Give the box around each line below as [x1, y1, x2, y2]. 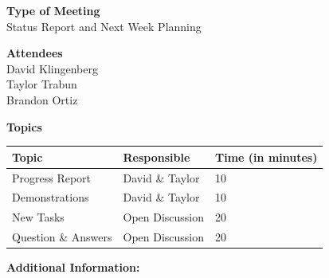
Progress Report [12, 169, 92, 186]
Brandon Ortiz [6, 91, 78, 108]
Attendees [6, 45, 63, 61]
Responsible [123, 148, 190, 165]
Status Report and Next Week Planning [6, 18, 202, 34]
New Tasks [12, 209, 65, 225]
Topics [6, 118, 42, 135]
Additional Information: [6, 259, 140, 276]
